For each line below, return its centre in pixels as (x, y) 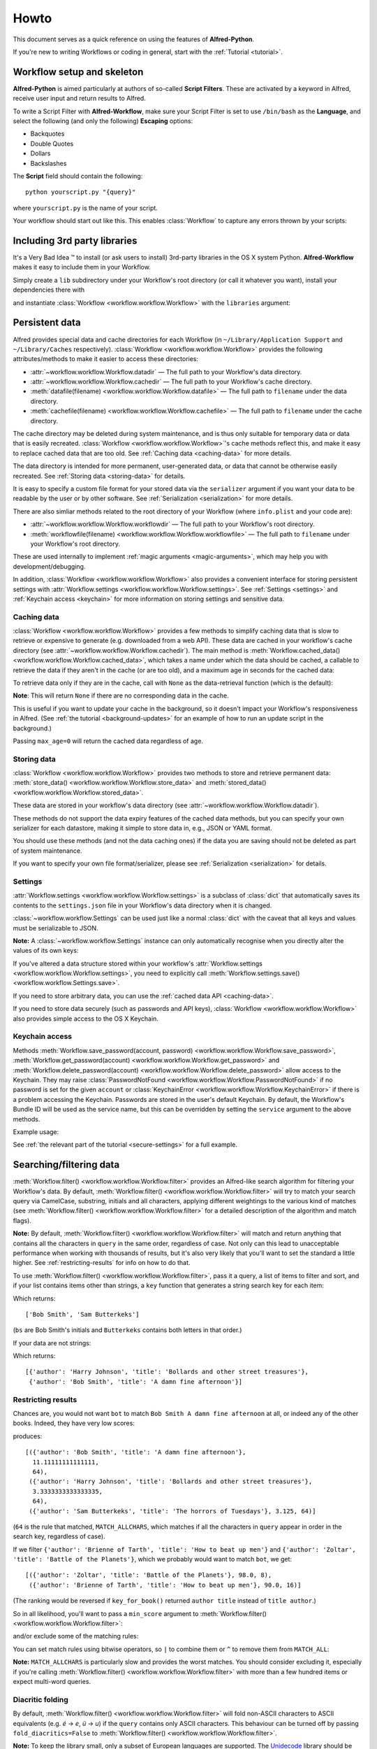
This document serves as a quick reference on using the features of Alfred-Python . (134, 39)
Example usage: (36, 1132)
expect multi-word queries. (52, 1681)
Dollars (40, 153)
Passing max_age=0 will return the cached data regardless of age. (108, 741)
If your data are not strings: (52, 1343)
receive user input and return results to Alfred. (79, 99)
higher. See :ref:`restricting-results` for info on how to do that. (102, 1263)
